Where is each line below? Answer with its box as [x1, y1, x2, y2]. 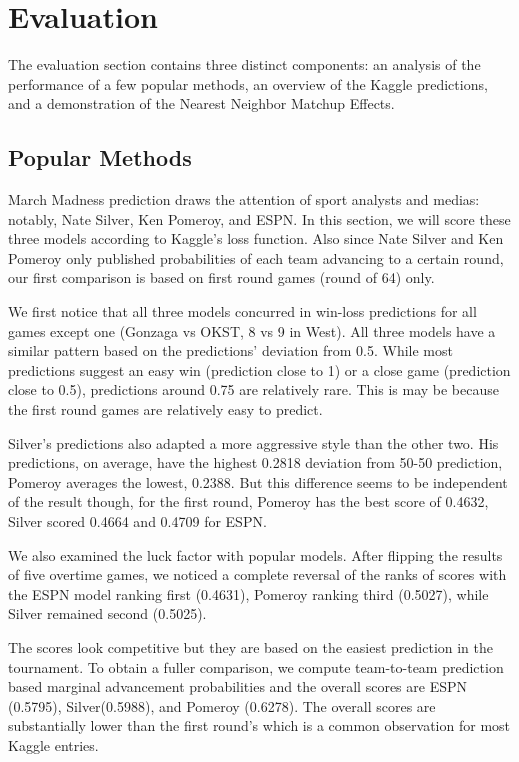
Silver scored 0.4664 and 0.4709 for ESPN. [8, 511, 267, 532]
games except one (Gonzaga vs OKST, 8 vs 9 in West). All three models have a [8, 320, 496, 341]
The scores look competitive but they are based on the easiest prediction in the [8, 636, 494, 657]
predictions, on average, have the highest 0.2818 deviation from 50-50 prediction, [8, 452, 503, 473]
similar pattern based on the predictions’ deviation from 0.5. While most [8, 340, 453, 361]
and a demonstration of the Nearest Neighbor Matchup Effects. [8, 93, 395, 114]
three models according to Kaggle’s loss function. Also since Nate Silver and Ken [8, 228, 504, 249]
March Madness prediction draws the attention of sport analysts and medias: [8, 189, 480, 210]
